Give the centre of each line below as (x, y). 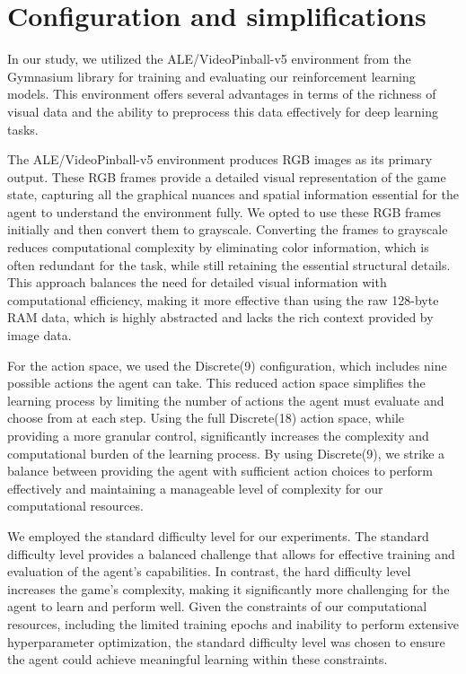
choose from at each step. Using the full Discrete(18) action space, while (206, 418)
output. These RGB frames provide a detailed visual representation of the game (227, 176)
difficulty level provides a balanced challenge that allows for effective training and (231, 553)
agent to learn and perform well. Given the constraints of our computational (217, 606)
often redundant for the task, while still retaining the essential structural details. (229, 264)
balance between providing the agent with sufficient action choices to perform (220, 471)
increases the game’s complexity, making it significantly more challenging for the (229, 588)
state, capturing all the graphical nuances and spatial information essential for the (233, 194)
